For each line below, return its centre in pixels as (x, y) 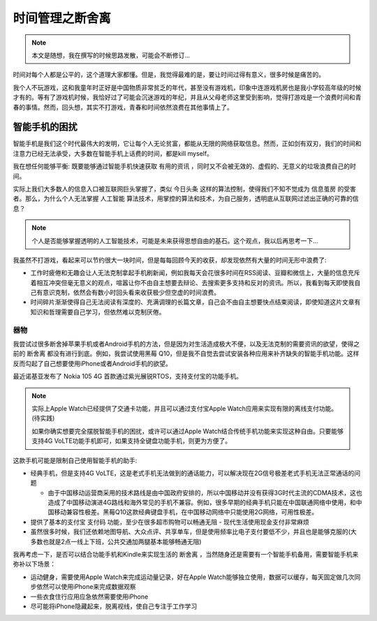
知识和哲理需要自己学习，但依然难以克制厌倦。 (98, 312)
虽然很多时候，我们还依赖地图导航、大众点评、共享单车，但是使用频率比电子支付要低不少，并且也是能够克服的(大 (194, 532)
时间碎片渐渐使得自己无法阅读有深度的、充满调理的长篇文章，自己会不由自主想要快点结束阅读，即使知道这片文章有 (195, 302)
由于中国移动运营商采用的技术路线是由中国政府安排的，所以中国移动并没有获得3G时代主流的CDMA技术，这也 (205, 492)
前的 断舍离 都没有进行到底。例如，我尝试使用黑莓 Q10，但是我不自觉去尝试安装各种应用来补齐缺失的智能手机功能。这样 (186, 353)
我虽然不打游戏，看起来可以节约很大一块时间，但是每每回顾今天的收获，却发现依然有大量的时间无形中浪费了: (170, 260)
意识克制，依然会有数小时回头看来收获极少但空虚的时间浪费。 (131, 293)
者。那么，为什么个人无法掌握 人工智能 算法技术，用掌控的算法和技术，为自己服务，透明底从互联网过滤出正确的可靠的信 (186, 198)
